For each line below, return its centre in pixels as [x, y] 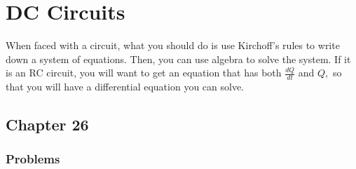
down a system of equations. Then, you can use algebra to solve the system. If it [178, 59]
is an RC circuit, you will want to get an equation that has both [144, 73]
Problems [33, 159]
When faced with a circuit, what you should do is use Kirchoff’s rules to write [173, 45]
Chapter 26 [47, 124]
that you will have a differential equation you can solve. [125, 87]
